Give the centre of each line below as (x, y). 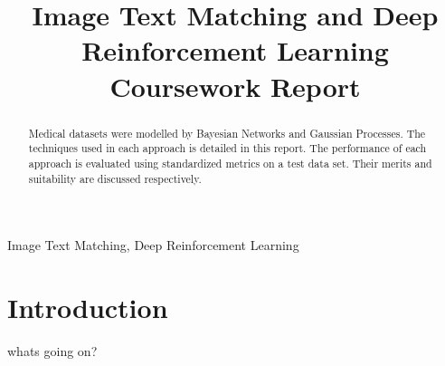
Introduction (88, 307)
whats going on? (52, 350)
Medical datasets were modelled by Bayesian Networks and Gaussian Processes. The (227, 133)
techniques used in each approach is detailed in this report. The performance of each (227, 148)
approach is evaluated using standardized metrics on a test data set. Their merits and (230, 163)
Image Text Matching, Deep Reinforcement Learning (153, 245)
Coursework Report (235, 86)
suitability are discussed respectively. (115, 178)
